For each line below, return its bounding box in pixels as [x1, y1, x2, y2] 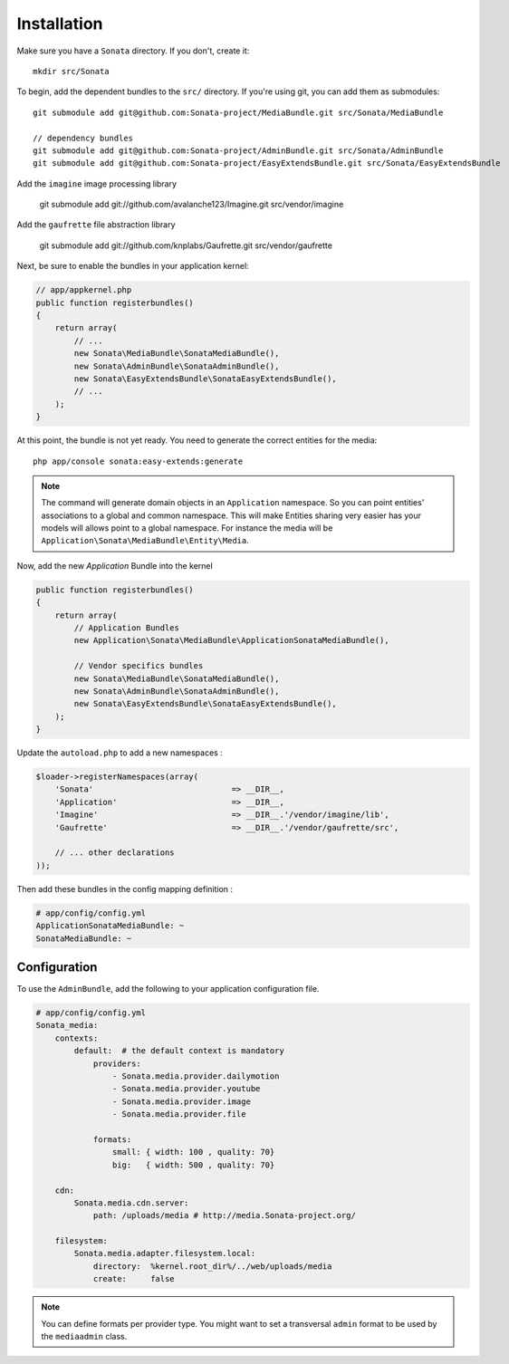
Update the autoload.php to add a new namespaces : [16, 747, 224, 758]
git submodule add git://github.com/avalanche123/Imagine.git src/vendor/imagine [39, 199, 344, 210]
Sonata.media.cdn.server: [73, 1197, 189, 1208]
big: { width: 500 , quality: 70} [111, 1159, 275, 1170]
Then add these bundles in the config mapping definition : [16, 883, 234, 894]
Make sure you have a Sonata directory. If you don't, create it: [16, 45, 250, 56]
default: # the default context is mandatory [73, 1046, 284, 1056]
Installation [16, 14, 103, 34]
